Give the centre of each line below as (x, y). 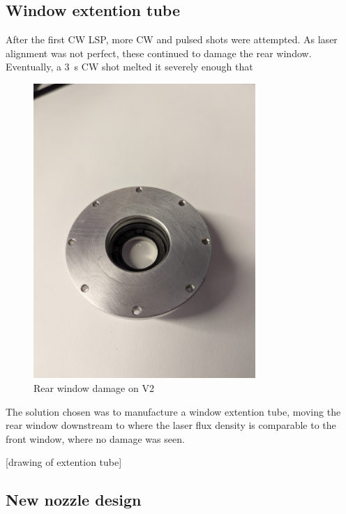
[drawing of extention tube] (64, 462)
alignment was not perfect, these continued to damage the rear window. (159, 53)
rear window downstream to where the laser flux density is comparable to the (171, 425)
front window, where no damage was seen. (95, 438)
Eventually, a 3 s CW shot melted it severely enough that (129, 67)
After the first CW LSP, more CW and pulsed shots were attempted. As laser (172, 39)
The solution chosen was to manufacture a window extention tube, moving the (173, 411)
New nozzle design (74, 500)
